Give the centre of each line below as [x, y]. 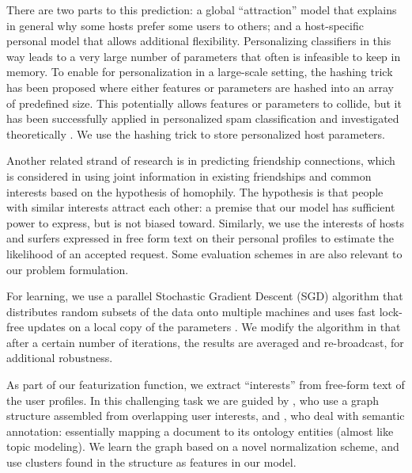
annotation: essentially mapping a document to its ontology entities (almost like [200, 431]
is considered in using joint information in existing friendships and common [189, 175]
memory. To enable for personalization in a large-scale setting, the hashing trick [200, 72]
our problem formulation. [68, 269]
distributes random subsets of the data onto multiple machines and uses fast [191, 311]
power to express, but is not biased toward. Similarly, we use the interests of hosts [205, 222]
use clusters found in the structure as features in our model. [151, 462]
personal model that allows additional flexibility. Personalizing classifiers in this [199, 41]
